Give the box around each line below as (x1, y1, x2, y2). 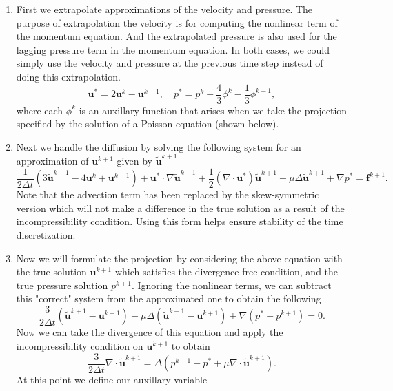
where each (16, 103, 63, 117)
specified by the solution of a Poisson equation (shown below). (16, 116, 279, 131)
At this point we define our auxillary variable (16, 372, 208, 387)
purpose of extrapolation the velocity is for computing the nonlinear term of (16, 15, 338, 30)
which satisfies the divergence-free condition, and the (114, 264, 339, 279)
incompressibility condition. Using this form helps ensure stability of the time (16, 214, 343, 229)
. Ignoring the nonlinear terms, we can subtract (131, 277, 332, 292)
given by (117, 154, 152, 168)
